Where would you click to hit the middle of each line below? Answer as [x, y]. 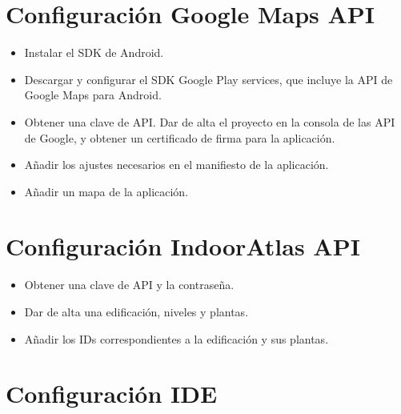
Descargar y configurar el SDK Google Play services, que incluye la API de [209, 79]
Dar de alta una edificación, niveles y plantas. [136, 312]
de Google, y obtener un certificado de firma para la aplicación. [180, 137]
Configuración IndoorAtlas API [183, 246]
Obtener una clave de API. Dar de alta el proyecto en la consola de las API [210, 121]
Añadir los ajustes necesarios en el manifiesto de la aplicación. [176, 165]
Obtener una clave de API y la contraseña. [129, 285]
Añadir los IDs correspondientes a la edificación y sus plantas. [176, 338]
